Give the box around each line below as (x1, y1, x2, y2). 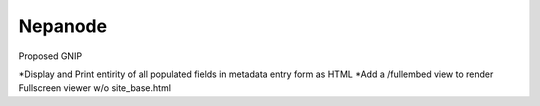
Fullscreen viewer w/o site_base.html (18, 82, 172, 94)
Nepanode (18, 15, 108, 37)
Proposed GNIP (18, 50, 83, 62)
